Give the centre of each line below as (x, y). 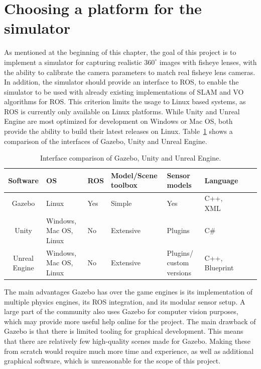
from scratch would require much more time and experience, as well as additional (129, 351)
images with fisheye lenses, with (208, 62)
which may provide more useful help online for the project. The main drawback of (130, 321)
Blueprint (219, 268)
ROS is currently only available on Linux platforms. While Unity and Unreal (122, 111)
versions (179, 272)
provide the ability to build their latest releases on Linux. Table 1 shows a (118, 131)
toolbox (124, 185)
